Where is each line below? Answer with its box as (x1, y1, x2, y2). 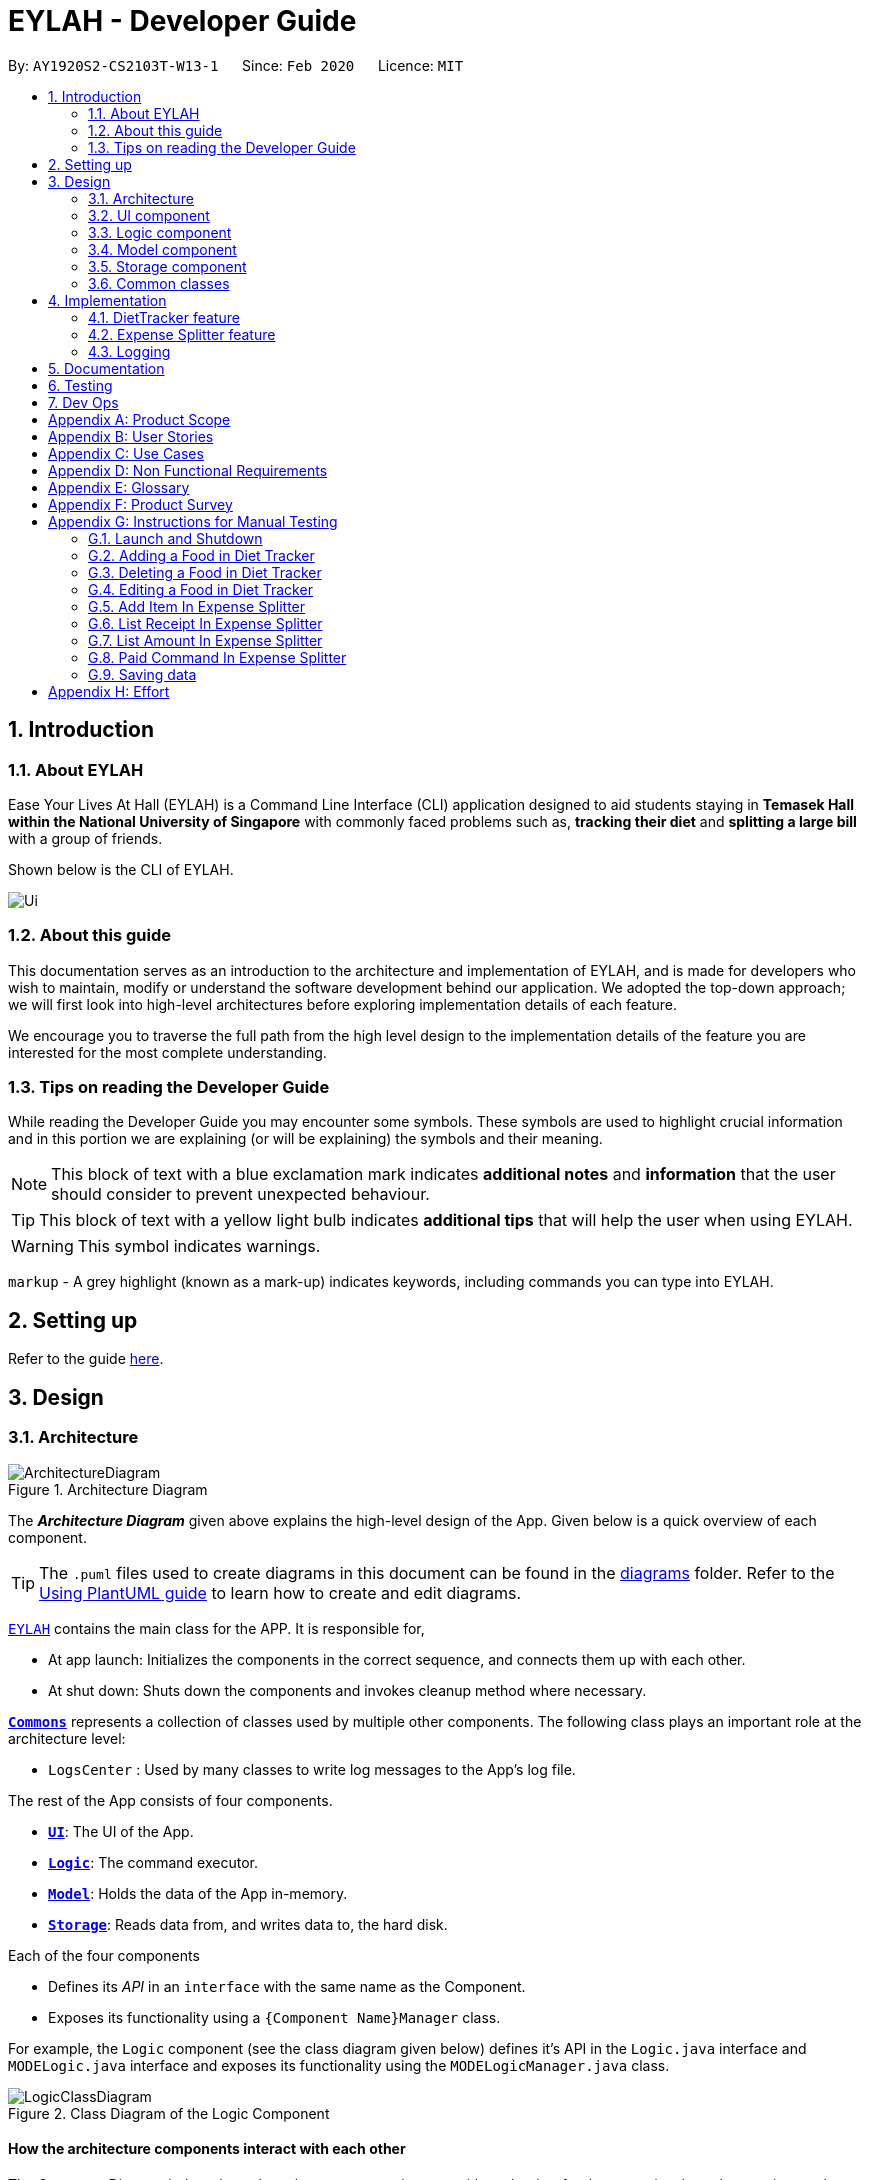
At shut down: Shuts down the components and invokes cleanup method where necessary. (48, 1681, 647, 1699)
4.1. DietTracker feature (88, 308, 240, 326)
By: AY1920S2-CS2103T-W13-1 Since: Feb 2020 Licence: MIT (8, 56, 464, 74)
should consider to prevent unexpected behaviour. (51, 1184, 430, 1205)
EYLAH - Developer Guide (8, 4, 357, 38)
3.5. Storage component (88, 257, 247, 275)
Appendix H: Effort (48, 682, 170, 700)
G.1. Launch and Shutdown (88, 529, 263, 547)
